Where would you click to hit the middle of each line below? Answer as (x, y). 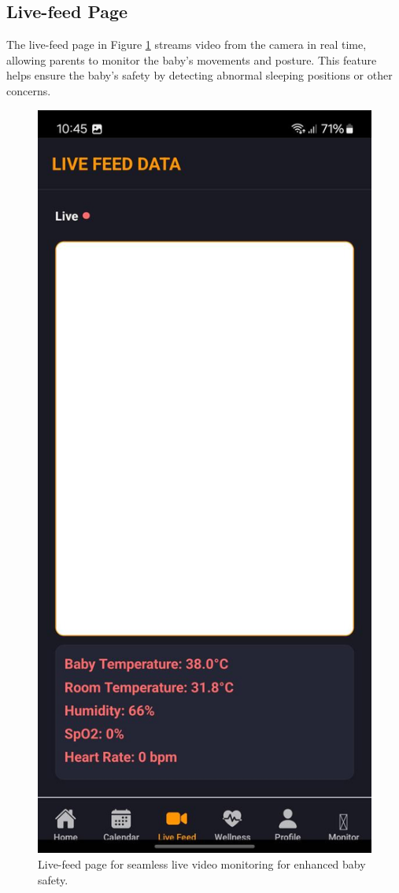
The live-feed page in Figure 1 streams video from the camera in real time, (187, 44)
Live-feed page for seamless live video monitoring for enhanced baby (202, 864)
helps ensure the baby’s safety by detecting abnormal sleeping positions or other (199, 75)
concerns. (29, 90)
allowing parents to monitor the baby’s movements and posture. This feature (192, 59)
